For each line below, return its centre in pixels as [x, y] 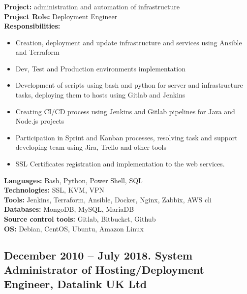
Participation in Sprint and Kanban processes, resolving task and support [126, 137]
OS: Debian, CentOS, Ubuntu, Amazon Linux [74, 228]
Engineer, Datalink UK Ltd [76, 284]
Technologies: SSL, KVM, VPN [54, 190]
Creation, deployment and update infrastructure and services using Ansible [129, 42]
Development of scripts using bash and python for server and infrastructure [129, 85]
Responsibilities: [32, 26]
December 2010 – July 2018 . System [98, 255]
